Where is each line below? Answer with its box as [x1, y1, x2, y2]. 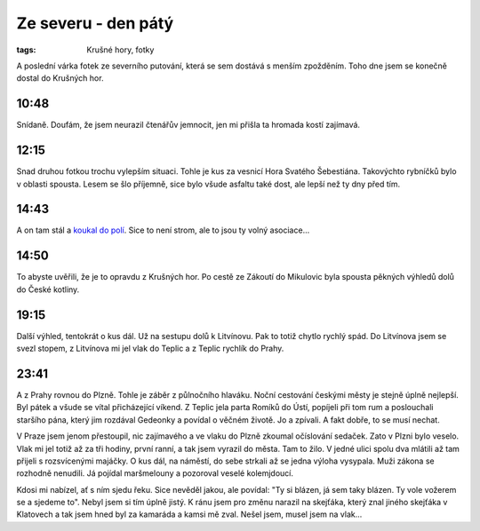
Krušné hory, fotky [86, 44, 155, 55]
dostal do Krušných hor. [16, 73, 104, 83]
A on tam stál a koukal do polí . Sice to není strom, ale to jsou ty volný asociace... [16, 225, 310, 235]
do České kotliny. [16, 284, 80, 295]
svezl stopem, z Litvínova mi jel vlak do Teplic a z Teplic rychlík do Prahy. [16, 343, 284, 354]
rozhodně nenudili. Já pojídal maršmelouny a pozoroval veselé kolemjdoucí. [16, 468, 293, 479]
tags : [16, 44, 36, 55]
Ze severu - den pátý [16, 13, 174, 33]
